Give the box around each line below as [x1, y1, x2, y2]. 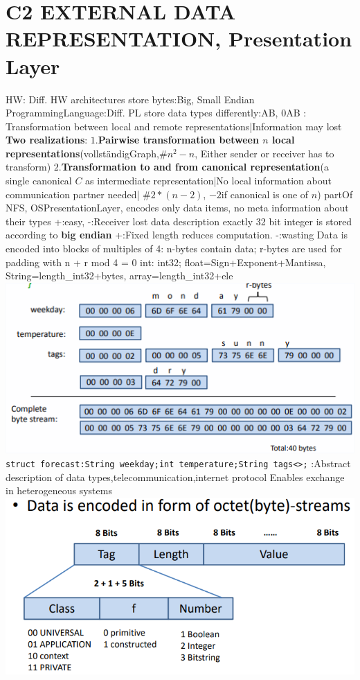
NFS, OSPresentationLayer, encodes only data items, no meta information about [6, 200, 349, 215]
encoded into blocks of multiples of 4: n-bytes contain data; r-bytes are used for [6, 241, 342, 256]
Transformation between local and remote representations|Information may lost [6, 119, 342, 133]
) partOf [317, 186, 353, 201]
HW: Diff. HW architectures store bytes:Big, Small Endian [6, 91, 255, 106]
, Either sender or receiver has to [195, 146, 334, 160]
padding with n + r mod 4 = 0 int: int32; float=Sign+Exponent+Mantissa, [6, 254, 326, 269]
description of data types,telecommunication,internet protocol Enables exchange [6, 469, 345, 484]
